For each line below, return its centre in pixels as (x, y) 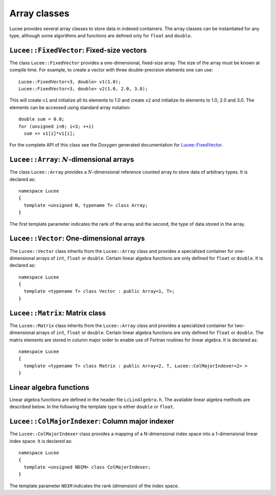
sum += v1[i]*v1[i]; (50, 133)
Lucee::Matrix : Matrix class (58, 313)
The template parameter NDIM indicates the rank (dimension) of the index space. (94, 486)
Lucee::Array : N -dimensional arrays (72, 160)
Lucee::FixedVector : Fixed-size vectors (78, 50)
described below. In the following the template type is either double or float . (92, 407)
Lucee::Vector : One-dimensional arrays (77, 238)
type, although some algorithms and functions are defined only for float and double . (101, 35)
